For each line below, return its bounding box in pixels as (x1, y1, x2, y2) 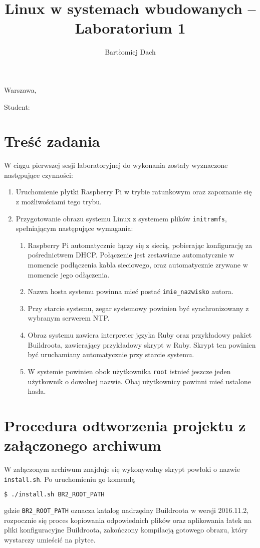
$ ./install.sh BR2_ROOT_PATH (4, 491, 105, 498)
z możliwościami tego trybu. (16, 196, 102, 206)
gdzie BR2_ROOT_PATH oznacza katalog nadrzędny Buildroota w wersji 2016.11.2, (4, 505, 249, 515)
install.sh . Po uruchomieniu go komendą (4, 473, 135, 484)
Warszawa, (4, 84, 37, 95)
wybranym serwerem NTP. (28, 313, 110, 323)
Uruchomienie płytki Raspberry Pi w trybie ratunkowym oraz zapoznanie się (16, 186, 252, 197)
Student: (4, 101, 30, 112)
